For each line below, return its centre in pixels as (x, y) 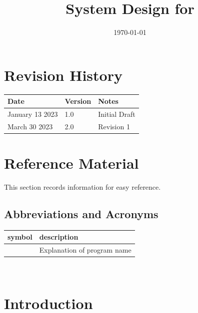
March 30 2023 (30, 126)
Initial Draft (117, 114)
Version (78, 101)
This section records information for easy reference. (82, 187)
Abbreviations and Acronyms (81, 214)
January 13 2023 (33, 114)
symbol (20, 237)
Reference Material (71, 163)
